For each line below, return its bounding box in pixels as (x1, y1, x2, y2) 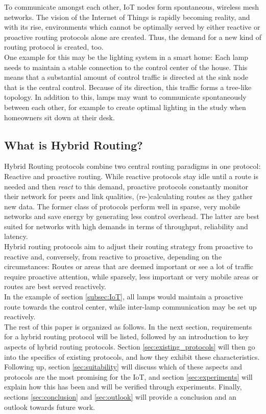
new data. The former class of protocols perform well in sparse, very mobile (4, 201, 240, 211)
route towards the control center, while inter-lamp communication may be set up (4, 301, 257, 312)
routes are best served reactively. (4, 281, 106, 292)
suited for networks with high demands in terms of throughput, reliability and (4, 221, 248, 231)
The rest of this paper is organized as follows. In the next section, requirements (4, 321, 252, 332)
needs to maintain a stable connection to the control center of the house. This (4, 61, 248, 72)
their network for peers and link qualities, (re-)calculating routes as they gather (4, 191, 253, 202)
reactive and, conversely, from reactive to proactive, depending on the (4, 251, 222, 262)
